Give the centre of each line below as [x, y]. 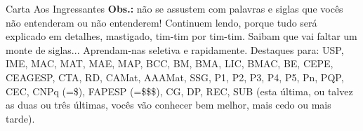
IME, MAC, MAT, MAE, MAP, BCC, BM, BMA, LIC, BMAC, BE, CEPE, [170, 63]
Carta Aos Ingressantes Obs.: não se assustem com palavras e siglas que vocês [174, 8]
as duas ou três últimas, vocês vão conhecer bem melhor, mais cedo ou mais [169, 105]
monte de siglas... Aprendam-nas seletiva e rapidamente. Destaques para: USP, [175, 49]
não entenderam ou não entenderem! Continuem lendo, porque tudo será [161, 22]
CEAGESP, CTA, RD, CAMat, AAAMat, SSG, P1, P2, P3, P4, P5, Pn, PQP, [175, 77]
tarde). [20, 118]
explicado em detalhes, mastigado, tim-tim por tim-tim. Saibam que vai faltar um [181, 36]
